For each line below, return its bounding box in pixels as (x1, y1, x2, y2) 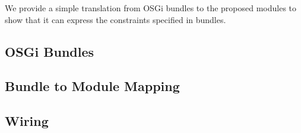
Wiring (5, 112, 49, 130)
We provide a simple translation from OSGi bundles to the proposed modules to (5, 2, 297, 14)
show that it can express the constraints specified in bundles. (5, 13, 226, 25)
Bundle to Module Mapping (5, 77, 180, 95)
